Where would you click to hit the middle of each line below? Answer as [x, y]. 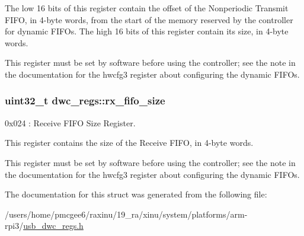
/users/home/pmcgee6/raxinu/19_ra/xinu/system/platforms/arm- [126, 214]
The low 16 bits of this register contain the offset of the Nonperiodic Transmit [147, 8]
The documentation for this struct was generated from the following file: [136, 194]
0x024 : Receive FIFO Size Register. [70, 122]
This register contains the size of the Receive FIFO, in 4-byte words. [129, 143]
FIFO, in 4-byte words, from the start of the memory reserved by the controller [149, 19]
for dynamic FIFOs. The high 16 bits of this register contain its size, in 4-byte [147, 31]
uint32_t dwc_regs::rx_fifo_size [85, 101]
